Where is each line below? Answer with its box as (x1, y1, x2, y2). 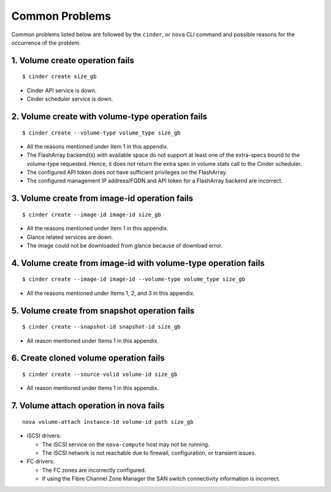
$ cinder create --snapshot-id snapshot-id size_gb (22, 323, 181, 330)
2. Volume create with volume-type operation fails (11, 111, 208, 122)
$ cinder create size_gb (22, 73, 97, 80)
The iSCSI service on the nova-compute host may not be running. (42, 440, 210, 448)
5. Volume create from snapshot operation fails (11, 305, 195, 316)
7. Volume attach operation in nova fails (11, 400, 165, 411)
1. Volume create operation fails (11, 55, 135, 66)
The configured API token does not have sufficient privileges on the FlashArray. (26, 169, 227, 176)
